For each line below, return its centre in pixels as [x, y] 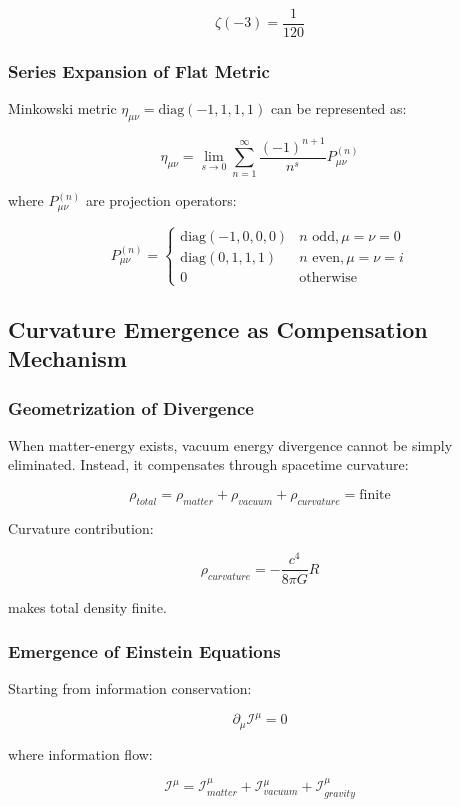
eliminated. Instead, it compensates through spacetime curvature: [208, 464]
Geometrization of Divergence [131, 407]
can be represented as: [338, 108]
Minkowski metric [62, 108]
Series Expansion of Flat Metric [139, 70]
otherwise [328, 278]
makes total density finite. [87, 606]
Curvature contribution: [81, 527]
